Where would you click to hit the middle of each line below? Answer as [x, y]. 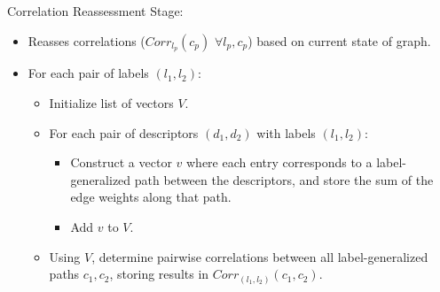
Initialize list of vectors [111, 103]
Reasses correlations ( [86, 40]
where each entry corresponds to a [279, 162]
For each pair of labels [88, 73]
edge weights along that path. [151, 197]
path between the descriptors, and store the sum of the [284, 179]
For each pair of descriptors [124, 132]
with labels [286, 132]
